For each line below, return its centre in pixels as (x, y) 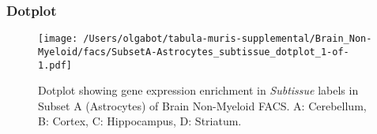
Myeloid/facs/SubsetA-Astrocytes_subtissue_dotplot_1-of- (194, 52)
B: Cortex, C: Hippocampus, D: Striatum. (140, 121)
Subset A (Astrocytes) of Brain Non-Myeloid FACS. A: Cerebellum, (202, 105)
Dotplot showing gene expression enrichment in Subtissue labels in (198, 90)
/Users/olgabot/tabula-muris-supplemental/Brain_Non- (228, 39)
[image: (58, 39)
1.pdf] (55, 65)
